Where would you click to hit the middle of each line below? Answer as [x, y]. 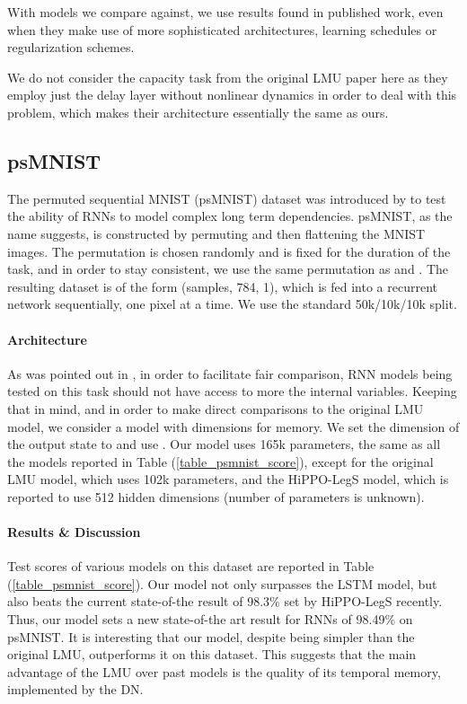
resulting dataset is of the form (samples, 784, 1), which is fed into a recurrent [222, 286]
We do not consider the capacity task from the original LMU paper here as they [228, 77]
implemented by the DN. [75, 689]
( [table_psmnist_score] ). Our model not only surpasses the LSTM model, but [222, 583]
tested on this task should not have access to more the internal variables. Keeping [232, 391]
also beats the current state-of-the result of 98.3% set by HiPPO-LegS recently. [225, 601]
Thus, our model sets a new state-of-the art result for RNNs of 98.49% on [210, 619]
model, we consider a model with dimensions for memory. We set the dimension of [233, 426]
